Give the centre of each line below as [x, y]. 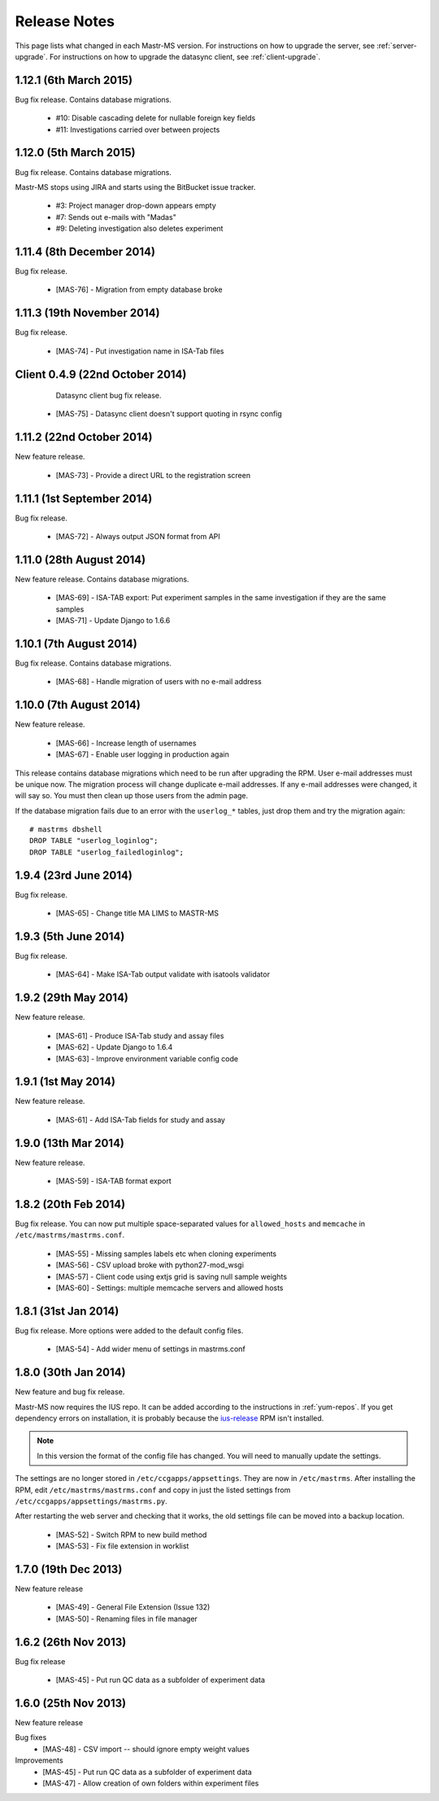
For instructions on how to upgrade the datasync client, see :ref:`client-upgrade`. [185, 56]
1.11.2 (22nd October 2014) [84, 437]
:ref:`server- [397, 46]
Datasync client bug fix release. [109, 396]
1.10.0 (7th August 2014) [78, 705]
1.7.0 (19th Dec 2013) [69, 1569]
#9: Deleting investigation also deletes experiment [139, 229]
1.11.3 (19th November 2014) [87, 313]
